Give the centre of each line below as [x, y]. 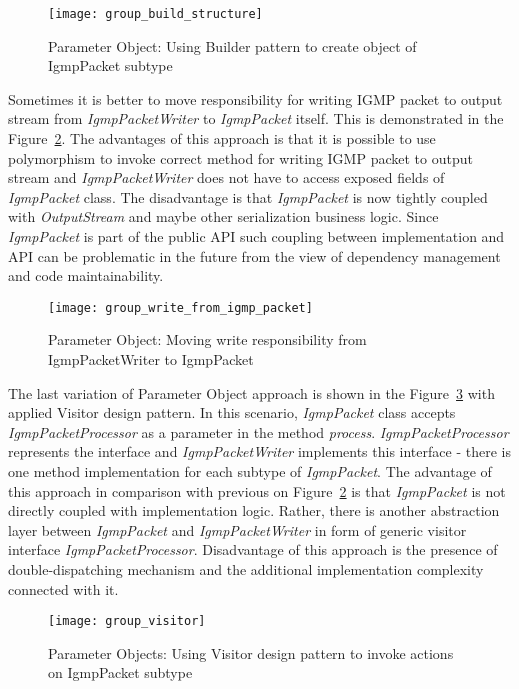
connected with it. [63, 588]
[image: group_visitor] [127, 621]
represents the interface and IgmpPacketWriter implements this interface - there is [259, 451]
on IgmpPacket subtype [120, 672]
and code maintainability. [86, 275]
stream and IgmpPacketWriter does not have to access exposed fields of [226, 177]
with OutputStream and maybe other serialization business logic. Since [223, 216]
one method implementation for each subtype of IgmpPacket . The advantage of [250, 471]
